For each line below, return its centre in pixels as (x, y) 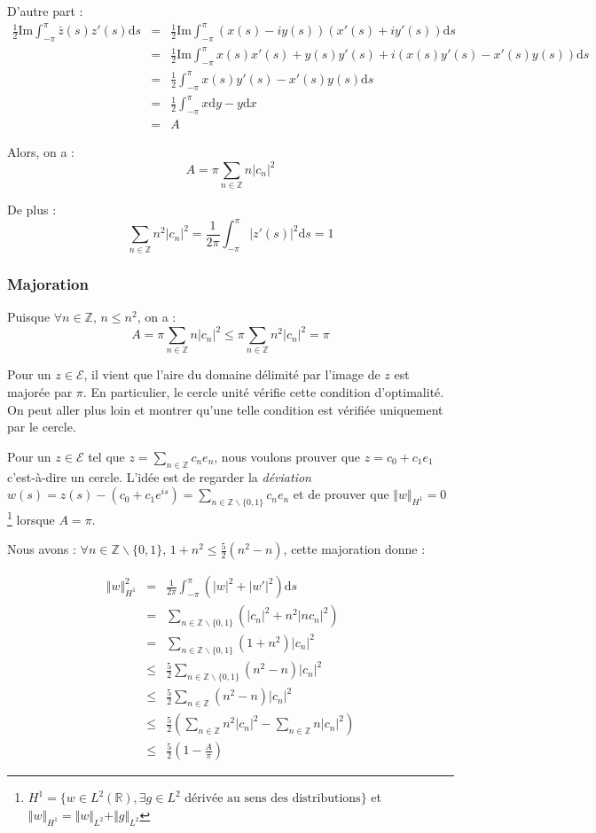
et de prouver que (341, 494)
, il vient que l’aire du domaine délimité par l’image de (232, 374)
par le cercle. (42, 427)
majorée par (40, 392)
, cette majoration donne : (354, 549)
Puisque (29, 316)
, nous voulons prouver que (287, 456)
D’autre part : (45, 11)
